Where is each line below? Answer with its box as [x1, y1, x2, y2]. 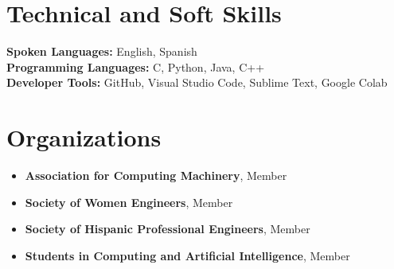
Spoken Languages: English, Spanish [6, 43, 197, 60]
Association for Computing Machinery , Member [25, 167, 287, 184]
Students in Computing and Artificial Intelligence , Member [25, 247, 350, 263]
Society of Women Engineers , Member [25, 193, 233, 210]
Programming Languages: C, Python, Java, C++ [6, 58, 265, 75]
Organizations [6, 121, 162, 154]
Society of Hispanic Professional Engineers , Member [25, 220, 310, 237]
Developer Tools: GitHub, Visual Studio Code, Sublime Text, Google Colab [6, 74, 388, 91]
